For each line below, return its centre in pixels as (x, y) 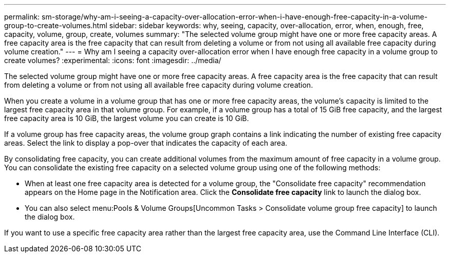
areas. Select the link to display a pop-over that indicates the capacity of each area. (146, 143)
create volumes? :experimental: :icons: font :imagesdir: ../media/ (113, 60)
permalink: (22, 17)
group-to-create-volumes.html (56, 25)
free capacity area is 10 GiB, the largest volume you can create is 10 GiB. (127, 118)
